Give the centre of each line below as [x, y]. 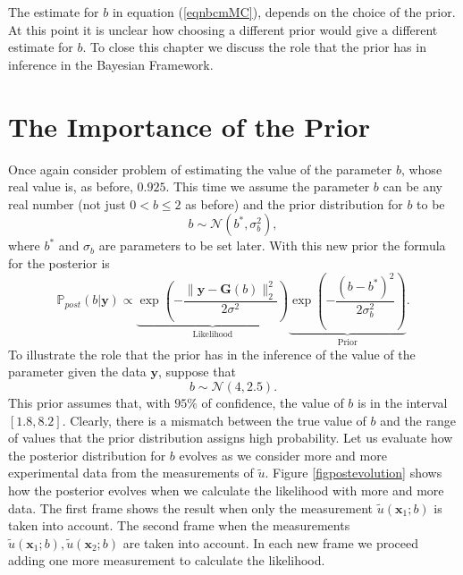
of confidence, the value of [273, 403]
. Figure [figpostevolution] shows [354, 473]
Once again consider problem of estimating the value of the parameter [200, 169]
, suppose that [197, 372]
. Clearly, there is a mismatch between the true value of [214, 420]
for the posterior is [59, 262]
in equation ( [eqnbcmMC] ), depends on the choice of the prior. [284, 12]
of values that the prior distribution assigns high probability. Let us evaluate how [231, 438]
